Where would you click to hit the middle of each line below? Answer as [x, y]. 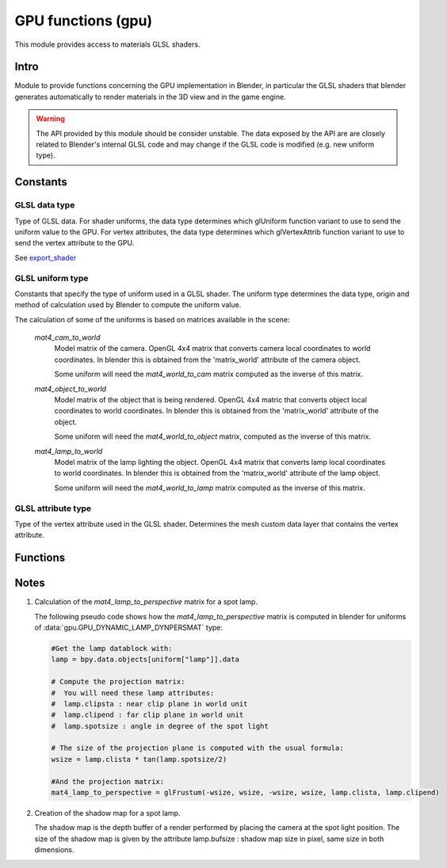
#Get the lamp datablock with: [112, 648]
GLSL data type [45, 205]
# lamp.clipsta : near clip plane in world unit [149, 704]
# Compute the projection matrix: [118, 682]
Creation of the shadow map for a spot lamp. [107, 813]
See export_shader [46, 257]
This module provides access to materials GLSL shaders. [107, 44]
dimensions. [54, 850]
